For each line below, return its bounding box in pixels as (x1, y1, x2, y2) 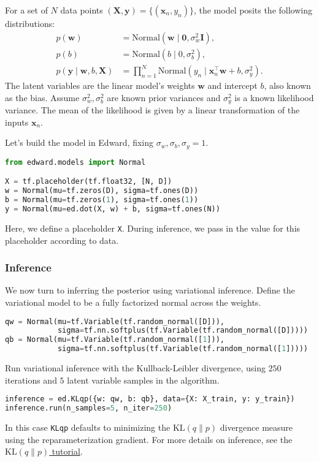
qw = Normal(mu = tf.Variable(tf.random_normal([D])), (5, 317, 225, 326)
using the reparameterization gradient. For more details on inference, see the (5, 433, 293, 445)
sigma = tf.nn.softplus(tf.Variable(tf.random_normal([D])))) (57, 326, 308, 335)
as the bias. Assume (5, 91, 80, 104)
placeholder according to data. (5, 233, 119, 246)
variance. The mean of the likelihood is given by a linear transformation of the (5, 104, 300, 116)
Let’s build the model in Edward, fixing (5, 136, 154, 149)
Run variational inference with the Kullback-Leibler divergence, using (5, 362, 266, 374)
